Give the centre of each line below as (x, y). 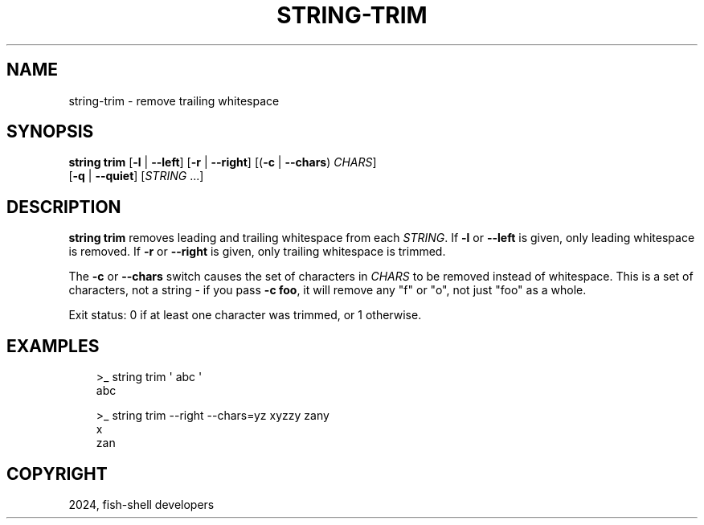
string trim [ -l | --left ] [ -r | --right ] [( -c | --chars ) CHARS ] (223, 162)
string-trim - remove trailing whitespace (174, 100)
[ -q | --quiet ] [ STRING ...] (136, 176)
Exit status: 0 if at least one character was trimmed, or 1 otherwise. (245, 315)
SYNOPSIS (50, 132)
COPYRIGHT (57, 474)
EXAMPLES (53, 346)
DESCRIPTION (64, 207)
